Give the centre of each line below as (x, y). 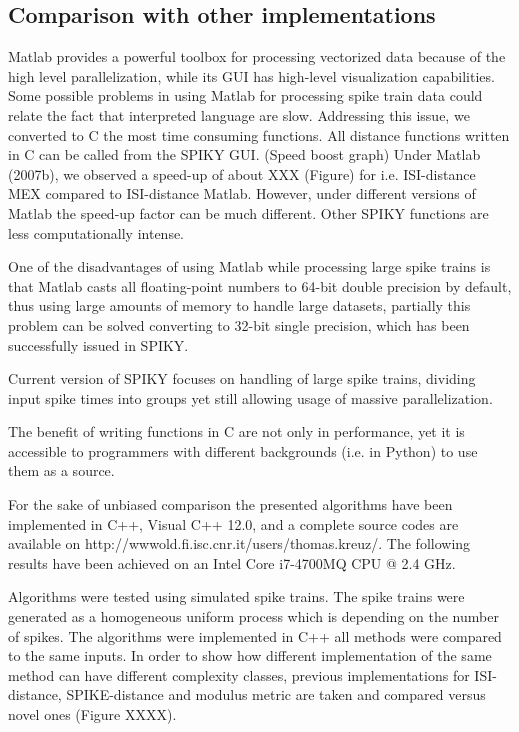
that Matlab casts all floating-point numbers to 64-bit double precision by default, (260, 285)
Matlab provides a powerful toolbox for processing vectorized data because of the (257, 56)
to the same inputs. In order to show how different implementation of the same (250, 655)
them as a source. (61, 470)
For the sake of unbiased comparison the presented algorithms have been (230, 504)
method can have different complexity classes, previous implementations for (239, 674)
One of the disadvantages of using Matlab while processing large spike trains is (249, 266)
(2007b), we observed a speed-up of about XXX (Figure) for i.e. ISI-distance (242, 173)
